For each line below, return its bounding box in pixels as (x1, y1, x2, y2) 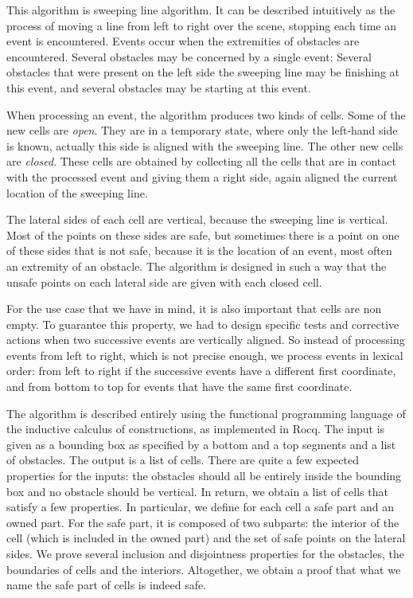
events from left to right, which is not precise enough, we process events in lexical (6, 346, 403, 363)
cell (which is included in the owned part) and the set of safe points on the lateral (6, 530, 406, 546)
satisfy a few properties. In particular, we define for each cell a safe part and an (6, 498, 395, 515)
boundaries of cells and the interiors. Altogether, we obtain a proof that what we (6, 561, 401, 577)
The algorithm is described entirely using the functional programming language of (6, 405, 406, 421)
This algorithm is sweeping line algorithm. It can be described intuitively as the (6, 2, 395, 18)
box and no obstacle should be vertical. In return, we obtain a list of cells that (6, 483, 388, 499)
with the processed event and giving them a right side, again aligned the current (6, 168, 398, 185)
